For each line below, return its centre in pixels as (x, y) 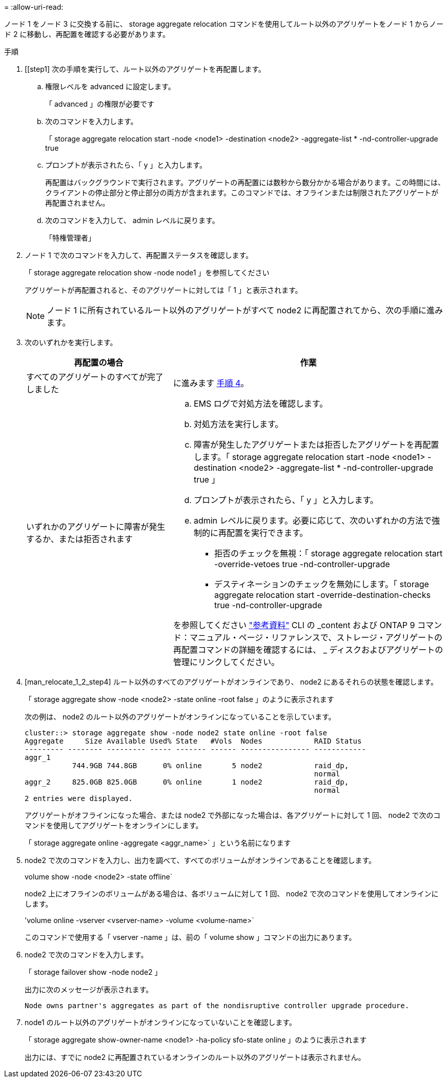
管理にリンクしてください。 (226, 662)
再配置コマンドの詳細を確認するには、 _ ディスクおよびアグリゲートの (308, 650)
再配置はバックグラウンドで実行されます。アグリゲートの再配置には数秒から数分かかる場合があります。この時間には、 (245, 182)
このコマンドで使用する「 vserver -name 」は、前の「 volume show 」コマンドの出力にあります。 (190, 937)
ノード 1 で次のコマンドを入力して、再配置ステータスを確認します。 (139, 255)
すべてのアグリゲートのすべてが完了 (95, 377)
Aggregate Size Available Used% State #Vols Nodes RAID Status (193, 741)
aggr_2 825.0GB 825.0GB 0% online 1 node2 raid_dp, (187, 782)
